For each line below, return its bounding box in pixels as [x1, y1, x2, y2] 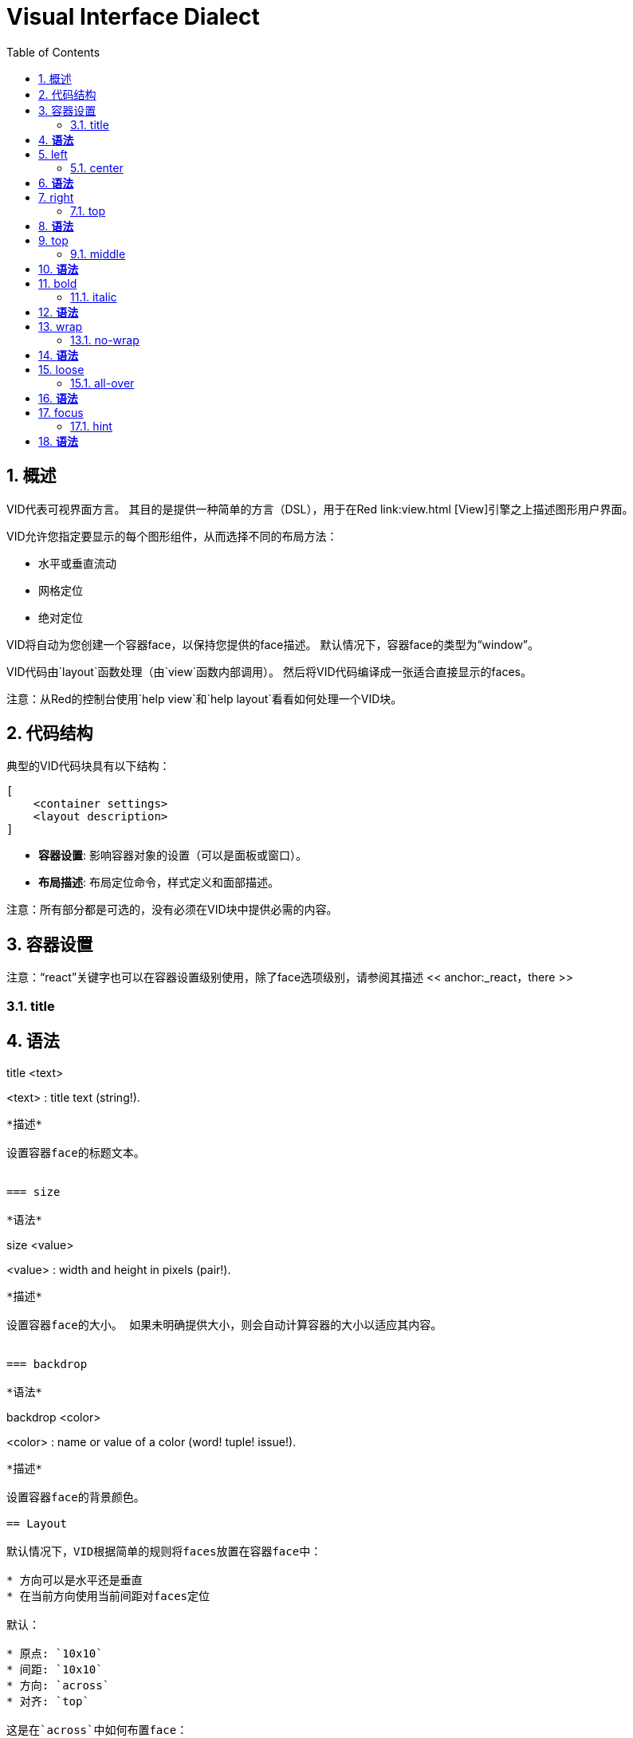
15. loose [38, 362, 85, 376]
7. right [38, 190, 74, 204]
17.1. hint [70, 419, 112, 433]
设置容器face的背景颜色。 [6, 1490, 145, 1504]
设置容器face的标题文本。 [6, 1146, 145, 1159]
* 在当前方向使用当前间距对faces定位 [6, 1589, 210, 1602]
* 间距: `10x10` [6, 1662, 103, 1676]
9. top [38, 233, 69, 247]
